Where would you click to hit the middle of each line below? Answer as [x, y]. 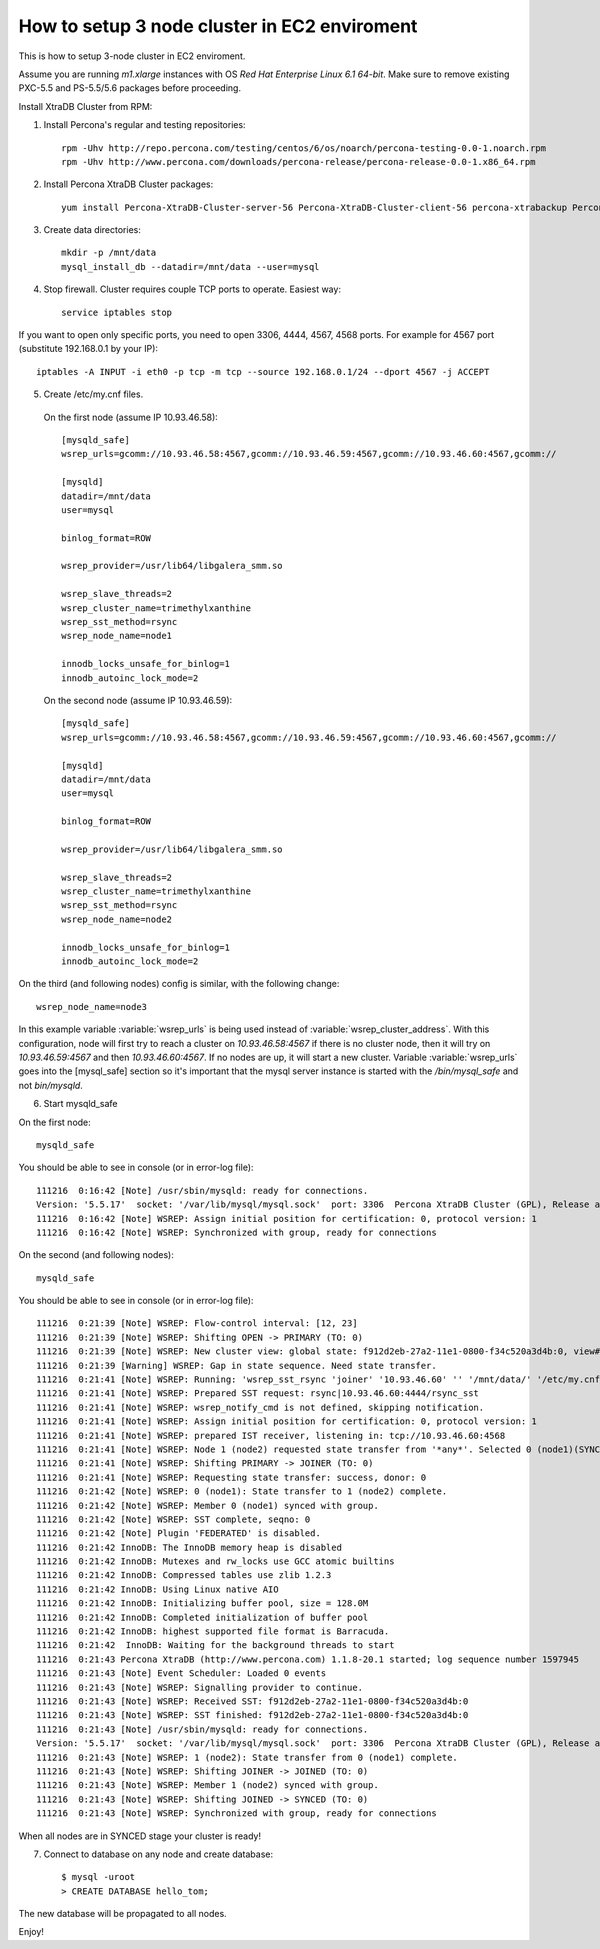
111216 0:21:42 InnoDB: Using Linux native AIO [157, 1589]
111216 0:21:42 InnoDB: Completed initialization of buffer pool [202, 1617]
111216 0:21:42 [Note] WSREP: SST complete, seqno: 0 [173, 1519]
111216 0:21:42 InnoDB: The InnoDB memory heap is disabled [189, 1547]
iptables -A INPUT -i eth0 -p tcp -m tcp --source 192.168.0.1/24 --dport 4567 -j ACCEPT [263, 371]
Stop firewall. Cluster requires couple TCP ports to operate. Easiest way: [192, 289]
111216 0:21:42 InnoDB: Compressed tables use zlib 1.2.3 [184, 1575]
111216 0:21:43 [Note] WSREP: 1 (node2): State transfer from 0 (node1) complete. [247, 1757]
